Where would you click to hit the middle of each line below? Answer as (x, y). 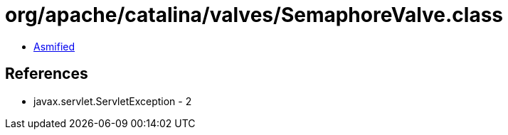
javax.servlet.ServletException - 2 (113, 101)
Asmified (54, 46)
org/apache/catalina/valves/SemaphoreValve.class (254, 15)
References (47, 74)
